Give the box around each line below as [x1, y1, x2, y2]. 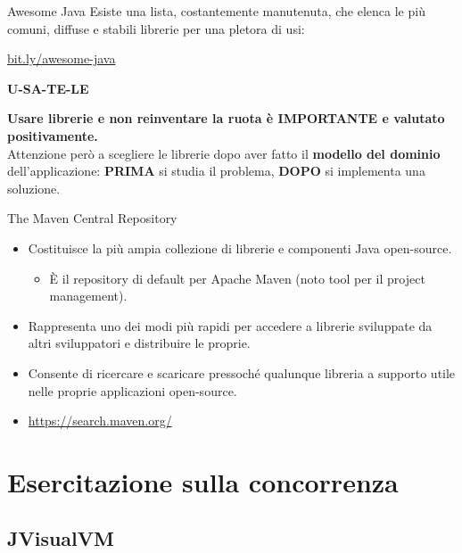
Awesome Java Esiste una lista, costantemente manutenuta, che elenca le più [7, 2, 425, 20]
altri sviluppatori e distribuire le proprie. [28, 334, 251, 352]
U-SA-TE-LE [7, 78, 89, 97]
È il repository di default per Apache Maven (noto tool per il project [49, 268, 425, 287]
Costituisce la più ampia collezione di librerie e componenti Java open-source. [28, 238, 452, 257]
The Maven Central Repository [7, 209, 177, 227]
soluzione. [7, 178, 61, 197]
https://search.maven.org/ [28, 411, 172, 430]
